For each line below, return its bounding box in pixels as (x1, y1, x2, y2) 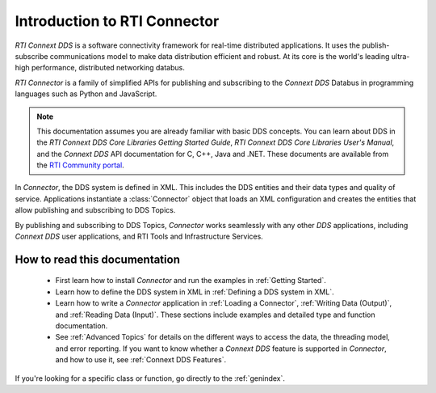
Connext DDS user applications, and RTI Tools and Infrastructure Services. (15, 231, 264, 242)
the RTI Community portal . (36, 160, 124, 170)
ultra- (391, 51, 410, 61)
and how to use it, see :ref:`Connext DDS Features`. (55, 355, 227, 365)
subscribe (15, 51, 48, 61)
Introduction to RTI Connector (15, 12, 220, 30)
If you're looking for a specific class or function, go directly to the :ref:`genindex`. (15, 373, 286, 383)
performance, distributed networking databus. (31, 63, 185, 73)
